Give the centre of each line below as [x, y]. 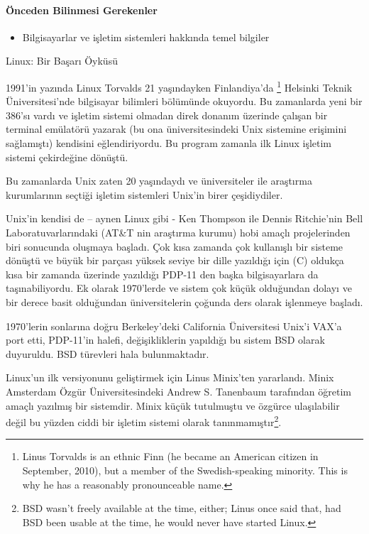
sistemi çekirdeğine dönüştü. [67, 157]
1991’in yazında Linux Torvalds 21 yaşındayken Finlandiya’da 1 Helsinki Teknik [179, 86]
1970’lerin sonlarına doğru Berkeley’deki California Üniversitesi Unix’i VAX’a [174, 326]
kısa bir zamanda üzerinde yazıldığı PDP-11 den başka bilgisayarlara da [162, 274]
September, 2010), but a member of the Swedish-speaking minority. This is [185, 470]
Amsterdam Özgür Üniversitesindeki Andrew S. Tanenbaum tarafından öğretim [179, 391]
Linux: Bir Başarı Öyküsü [62, 61]
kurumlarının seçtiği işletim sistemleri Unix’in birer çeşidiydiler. [144, 194]
